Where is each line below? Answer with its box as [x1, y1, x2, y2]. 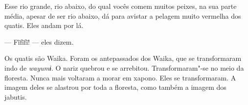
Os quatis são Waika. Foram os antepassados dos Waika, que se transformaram [4, 53, 242, 63]
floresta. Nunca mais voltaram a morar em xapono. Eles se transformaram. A [4, 72, 236, 82]
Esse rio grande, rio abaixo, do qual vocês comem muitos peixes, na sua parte [4, 1, 237, 11]
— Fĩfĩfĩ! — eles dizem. [4, 36, 74, 47]
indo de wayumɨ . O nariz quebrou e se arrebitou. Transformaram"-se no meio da [4, 62, 244, 73]
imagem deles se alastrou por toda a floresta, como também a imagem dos [4, 82, 226, 92]
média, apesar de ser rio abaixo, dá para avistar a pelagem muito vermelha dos [4, 10, 241, 21]
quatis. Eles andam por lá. [4, 20, 84, 30]
